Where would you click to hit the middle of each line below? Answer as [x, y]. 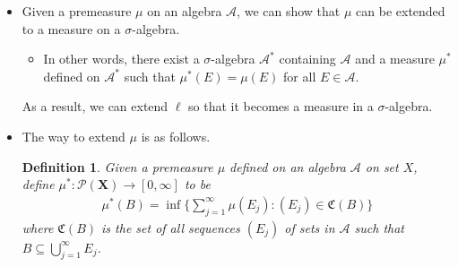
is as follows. [176, 136]
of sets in [310, 227]
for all [300, 76]
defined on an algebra [288, 166]
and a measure [395, 59]
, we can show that [289, 11]
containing [307, 59]
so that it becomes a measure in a [281, 106]
